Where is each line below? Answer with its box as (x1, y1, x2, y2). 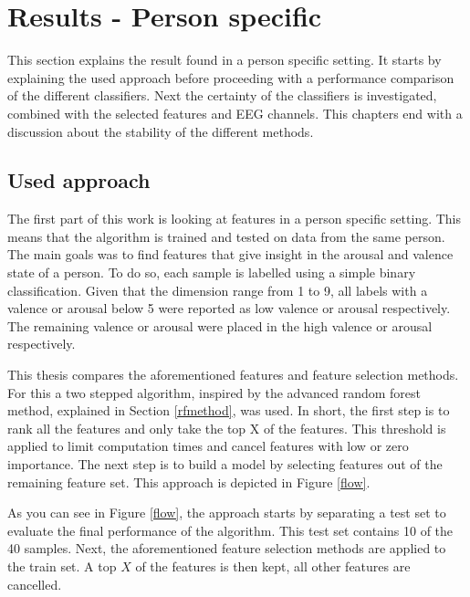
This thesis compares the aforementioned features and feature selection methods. (7, 365, 459, 384)
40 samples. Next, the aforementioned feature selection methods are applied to (7, 539, 446, 558)
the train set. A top (7, 556, 117, 575)
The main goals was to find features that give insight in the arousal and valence (7, 245, 454, 264)
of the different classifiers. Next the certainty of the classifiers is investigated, (7, 86, 437, 105)
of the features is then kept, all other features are (135, 556, 411, 575)
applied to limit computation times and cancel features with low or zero (7, 436, 409, 456)
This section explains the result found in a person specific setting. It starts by (7, 50, 442, 69)
